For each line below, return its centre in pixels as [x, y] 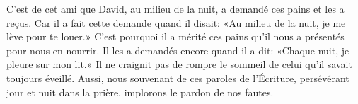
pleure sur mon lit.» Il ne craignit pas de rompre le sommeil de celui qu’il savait [179, 64]
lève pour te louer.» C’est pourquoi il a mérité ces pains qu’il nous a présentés [175, 36]
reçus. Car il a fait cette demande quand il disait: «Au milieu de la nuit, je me [176, 22]
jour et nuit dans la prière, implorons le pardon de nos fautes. [140, 92]
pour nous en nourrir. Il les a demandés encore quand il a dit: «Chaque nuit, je [178, 50]
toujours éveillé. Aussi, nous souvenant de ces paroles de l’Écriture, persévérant [178, 77]
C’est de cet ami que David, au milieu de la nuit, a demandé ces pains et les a [175, 8]
